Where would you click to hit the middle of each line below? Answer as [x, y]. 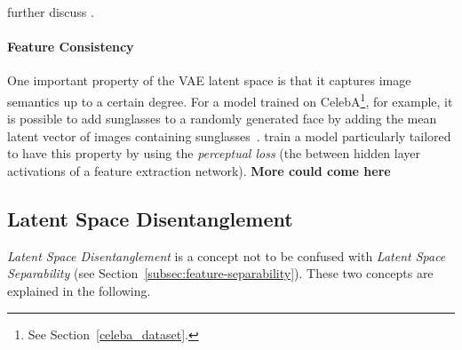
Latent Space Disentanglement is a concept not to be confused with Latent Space [227, 255]
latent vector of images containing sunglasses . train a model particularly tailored [229, 135]
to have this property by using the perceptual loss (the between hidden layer [214, 153]
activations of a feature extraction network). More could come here [199, 171]
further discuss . [51, 12]
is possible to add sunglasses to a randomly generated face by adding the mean [222, 119]
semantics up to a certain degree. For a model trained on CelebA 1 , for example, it [230, 99]
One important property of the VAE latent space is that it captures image [209, 80]
